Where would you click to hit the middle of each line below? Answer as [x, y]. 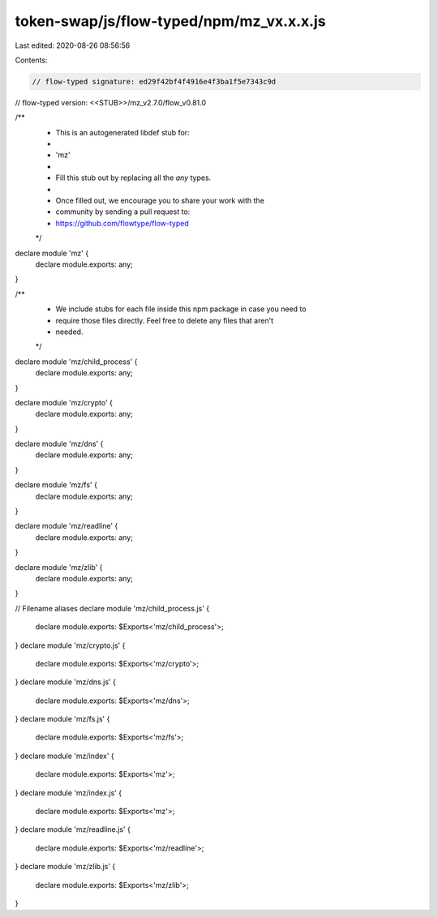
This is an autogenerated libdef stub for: [122, 132]
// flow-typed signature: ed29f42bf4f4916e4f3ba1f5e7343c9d [154, 81]
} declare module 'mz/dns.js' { [66, 682]
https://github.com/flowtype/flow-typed [122, 223]
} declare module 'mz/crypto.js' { [70, 645]
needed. [69, 332]
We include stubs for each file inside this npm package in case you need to [181, 309]
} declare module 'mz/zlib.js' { [65, 867]
